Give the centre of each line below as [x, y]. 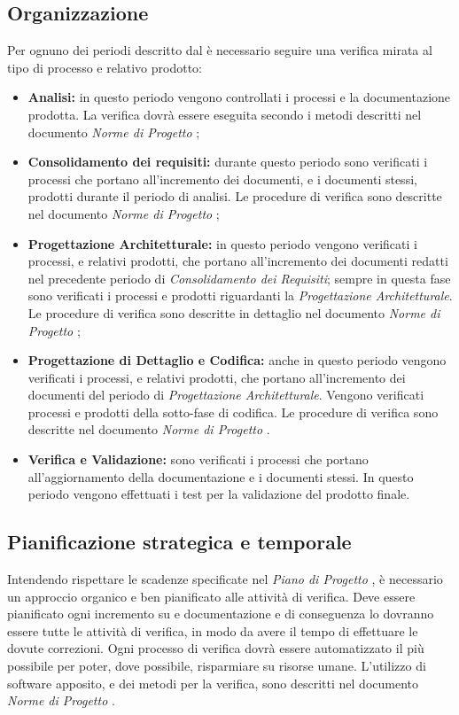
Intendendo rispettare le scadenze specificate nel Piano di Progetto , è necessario [225, 579]
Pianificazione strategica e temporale [179, 542]
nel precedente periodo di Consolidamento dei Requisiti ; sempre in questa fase [239, 278]
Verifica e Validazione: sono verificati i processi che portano [198, 459]
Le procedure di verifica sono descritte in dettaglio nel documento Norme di [234, 312]
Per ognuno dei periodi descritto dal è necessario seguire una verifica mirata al [220, 50]
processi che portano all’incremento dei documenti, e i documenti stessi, [222, 179]
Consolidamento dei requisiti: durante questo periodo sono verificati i [228, 162]
